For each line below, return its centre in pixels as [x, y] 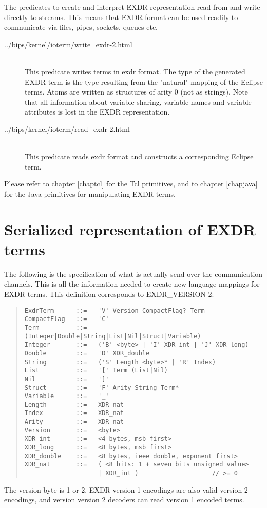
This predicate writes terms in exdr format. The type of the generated [135, 71]
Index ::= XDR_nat [74, 413]
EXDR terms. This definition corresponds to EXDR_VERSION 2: [109, 294]
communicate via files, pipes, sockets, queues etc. [81, 27]
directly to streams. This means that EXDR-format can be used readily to [121, 17]
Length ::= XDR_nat [74, 404]
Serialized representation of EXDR [130, 229]
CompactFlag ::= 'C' [67, 319]
